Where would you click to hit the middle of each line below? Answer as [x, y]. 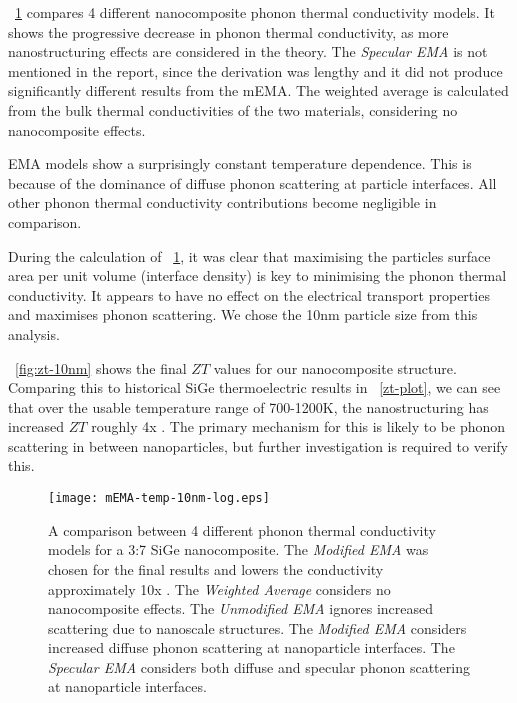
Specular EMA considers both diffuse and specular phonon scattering [259, 666]
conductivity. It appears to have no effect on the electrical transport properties [249, 294]
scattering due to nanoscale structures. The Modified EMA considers [257, 627]
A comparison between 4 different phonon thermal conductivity [242, 529]
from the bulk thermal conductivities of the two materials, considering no [233, 109]
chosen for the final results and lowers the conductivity [216, 568]
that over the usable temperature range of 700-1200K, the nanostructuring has [248, 406]
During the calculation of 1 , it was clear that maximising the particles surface [249, 255]
